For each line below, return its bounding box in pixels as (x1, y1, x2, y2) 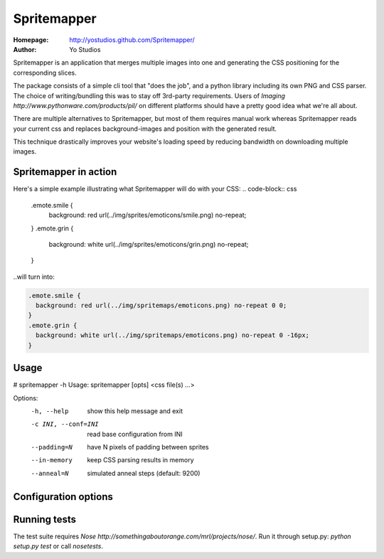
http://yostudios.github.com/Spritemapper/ (69, 36, 195, 44)
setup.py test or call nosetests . (13, 542, 103, 550)
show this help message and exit (87, 406, 183, 415)
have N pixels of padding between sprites (87, 443, 209, 452)
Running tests (13, 513, 77, 526)
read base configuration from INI (87, 430, 183, 438)
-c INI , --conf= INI (31, 420, 99, 428)
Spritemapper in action (13, 166, 117, 178)
